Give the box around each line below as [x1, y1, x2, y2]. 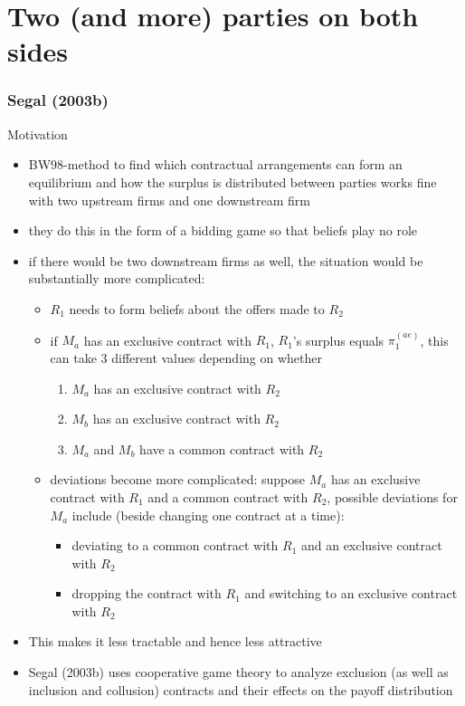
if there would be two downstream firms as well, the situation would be [28, 251, 423, 270]
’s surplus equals [292, 330, 384, 349]
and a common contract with [147, 487, 308, 506]
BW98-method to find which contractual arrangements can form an [28, 155, 403, 174]
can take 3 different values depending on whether [50, 348, 322, 367]
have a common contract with [139, 439, 305, 458]
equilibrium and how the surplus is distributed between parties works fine [28, 172, 437, 191]
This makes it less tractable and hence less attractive [28, 632, 322, 651]
